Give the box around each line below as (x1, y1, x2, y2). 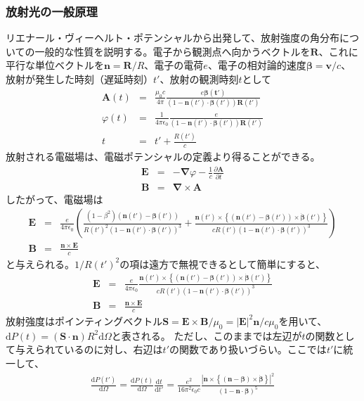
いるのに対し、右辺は (64, 342, 163, 357)
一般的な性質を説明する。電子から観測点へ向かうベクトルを (34, 44, 311, 58)
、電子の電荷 (144, 58, 204, 72)
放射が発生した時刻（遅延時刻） (6, 72, 153, 86)
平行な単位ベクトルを (6, 58, 104, 72)
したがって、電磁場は (6, 191, 103, 206)
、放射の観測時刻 (160, 72, 239, 86)
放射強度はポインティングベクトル (6, 313, 163, 328)
